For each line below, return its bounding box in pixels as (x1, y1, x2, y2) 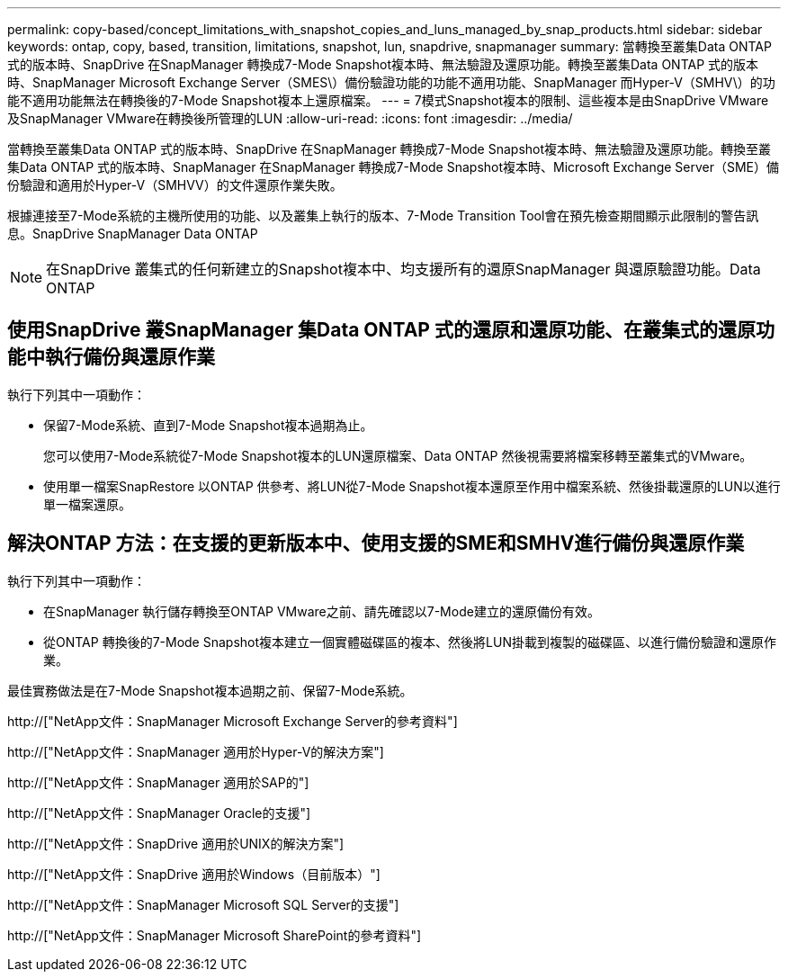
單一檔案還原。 (43, 496, 131, 512)
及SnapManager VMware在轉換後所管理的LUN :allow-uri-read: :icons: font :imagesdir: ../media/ (7, 111, 573, 126)
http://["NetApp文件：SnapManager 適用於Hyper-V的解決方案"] (7, 743, 384, 759)
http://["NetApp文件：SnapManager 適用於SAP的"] (7, 774, 309, 790)
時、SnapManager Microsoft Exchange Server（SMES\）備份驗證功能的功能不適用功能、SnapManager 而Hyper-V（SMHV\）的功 (7, 75, 775, 90)
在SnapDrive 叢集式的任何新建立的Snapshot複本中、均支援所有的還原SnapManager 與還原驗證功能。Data (46, 260, 761, 278)
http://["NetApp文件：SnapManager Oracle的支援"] (7, 804, 311, 821)
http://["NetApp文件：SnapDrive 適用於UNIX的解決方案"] (7, 835, 345, 851)
